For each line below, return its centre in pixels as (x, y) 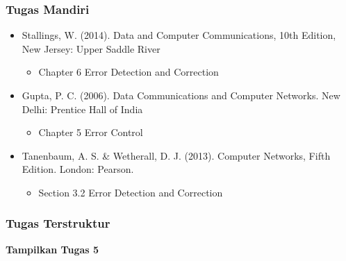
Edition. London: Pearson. (78, 169)
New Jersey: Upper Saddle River (91, 48)
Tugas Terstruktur (58, 223)
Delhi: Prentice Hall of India (82, 109)
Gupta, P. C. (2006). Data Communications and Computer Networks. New (181, 95)
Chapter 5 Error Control (91, 132)
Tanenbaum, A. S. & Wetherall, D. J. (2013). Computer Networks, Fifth (176, 155)
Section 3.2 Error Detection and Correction (131, 192)
